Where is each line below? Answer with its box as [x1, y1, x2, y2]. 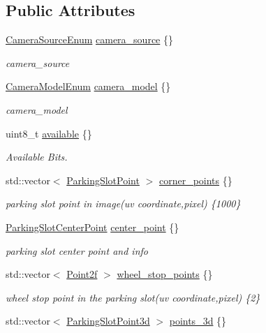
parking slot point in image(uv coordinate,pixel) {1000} [6, 196, 241, 211]
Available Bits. [6, 149, 68, 164]
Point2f [66, 267, 98, 281]
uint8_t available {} [6, 126, 92, 140]
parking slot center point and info [6, 243, 148, 258]
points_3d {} [169, 313, 227, 328]
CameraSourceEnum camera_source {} [6, 32, 173, 47]
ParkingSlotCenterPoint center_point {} [6, 219, 179, 234]
